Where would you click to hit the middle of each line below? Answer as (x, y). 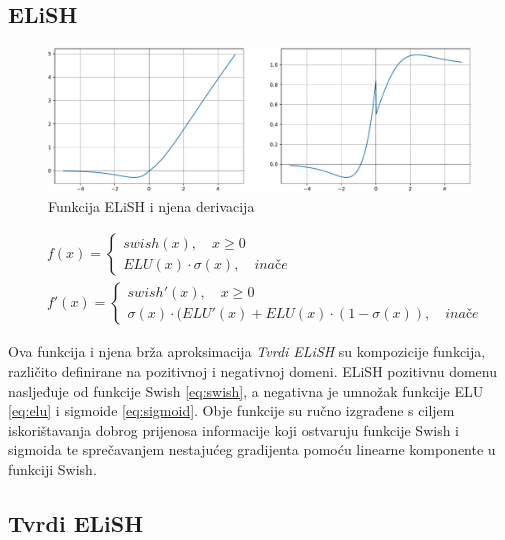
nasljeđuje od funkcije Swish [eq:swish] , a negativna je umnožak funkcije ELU (246, 390)
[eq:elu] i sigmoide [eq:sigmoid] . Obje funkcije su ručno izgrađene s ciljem (231, 410)
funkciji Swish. (52, 468)
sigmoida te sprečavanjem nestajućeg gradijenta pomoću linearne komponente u (252, 449)
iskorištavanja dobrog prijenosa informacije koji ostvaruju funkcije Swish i (233, 429)
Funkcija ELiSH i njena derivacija (151, 205)
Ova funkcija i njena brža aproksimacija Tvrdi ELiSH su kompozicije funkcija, (247, 351)
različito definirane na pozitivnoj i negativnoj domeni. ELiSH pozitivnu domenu (253, 370)
